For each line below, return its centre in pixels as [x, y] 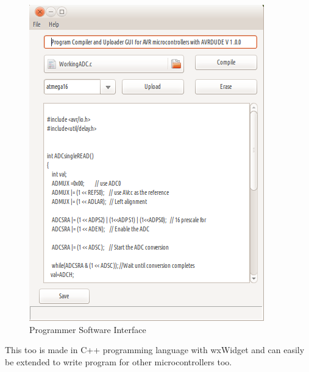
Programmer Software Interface [88, 329]
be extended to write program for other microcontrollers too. [119, 361]
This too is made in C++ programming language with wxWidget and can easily [155, 350]
